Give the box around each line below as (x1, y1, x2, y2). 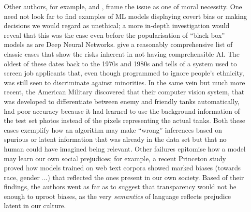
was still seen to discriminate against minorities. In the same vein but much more (4, 77, 245, 87)
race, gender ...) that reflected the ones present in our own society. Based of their (4, 172, 244, 182)
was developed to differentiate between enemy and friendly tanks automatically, (4, 96, 240, 106)
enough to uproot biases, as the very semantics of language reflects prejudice (4, 191, 231, 201)
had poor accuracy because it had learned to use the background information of (4, 106, 240, 116)
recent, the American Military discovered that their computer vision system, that (4, 87, 245, 97)
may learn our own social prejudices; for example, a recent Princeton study (4, 153, 226, 163)
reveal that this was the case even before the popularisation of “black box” (4, 30, 225, 40)
